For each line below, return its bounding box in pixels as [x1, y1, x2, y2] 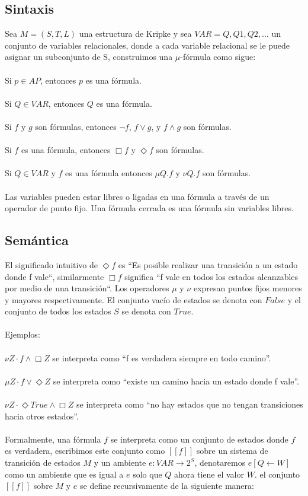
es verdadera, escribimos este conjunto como [5, 444, 165, 457]
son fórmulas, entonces [35, 120, 117, 132]
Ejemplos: [5, 328, 40, 341]
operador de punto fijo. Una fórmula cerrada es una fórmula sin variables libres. [5, 202, 294, 214]
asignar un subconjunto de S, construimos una [5, 50, 173, 63]
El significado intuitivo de [5, 258, 98, 271]
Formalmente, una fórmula [5, 433, 101, 445]
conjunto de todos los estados [5, 305, 111, 317]
